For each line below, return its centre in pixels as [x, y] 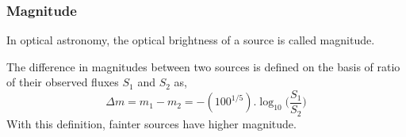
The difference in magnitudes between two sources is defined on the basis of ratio [203, 66]
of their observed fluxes [63, 82]
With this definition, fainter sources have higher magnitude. [151, 123]
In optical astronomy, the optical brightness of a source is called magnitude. [191, 40]
